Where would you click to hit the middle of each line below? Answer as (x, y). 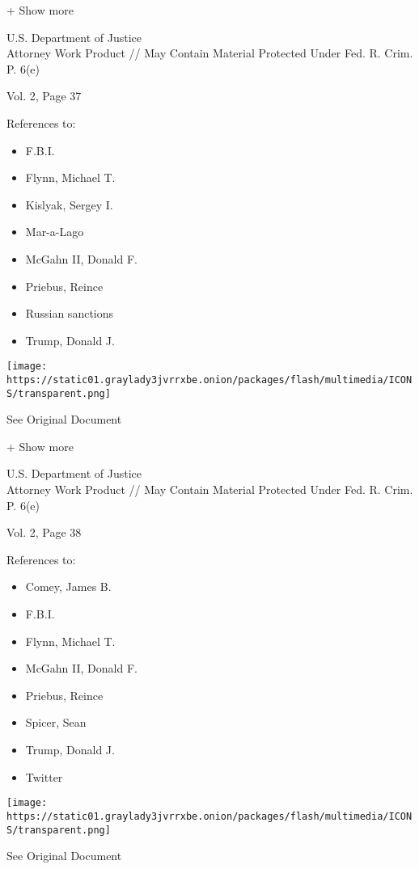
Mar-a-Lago (55, 232)
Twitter (44, 776)
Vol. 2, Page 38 (44, 532)
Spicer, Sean (56, 722)
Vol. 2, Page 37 (44, 96)
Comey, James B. (68, 586)
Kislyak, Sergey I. (69, 204)
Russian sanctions (70, 313)
